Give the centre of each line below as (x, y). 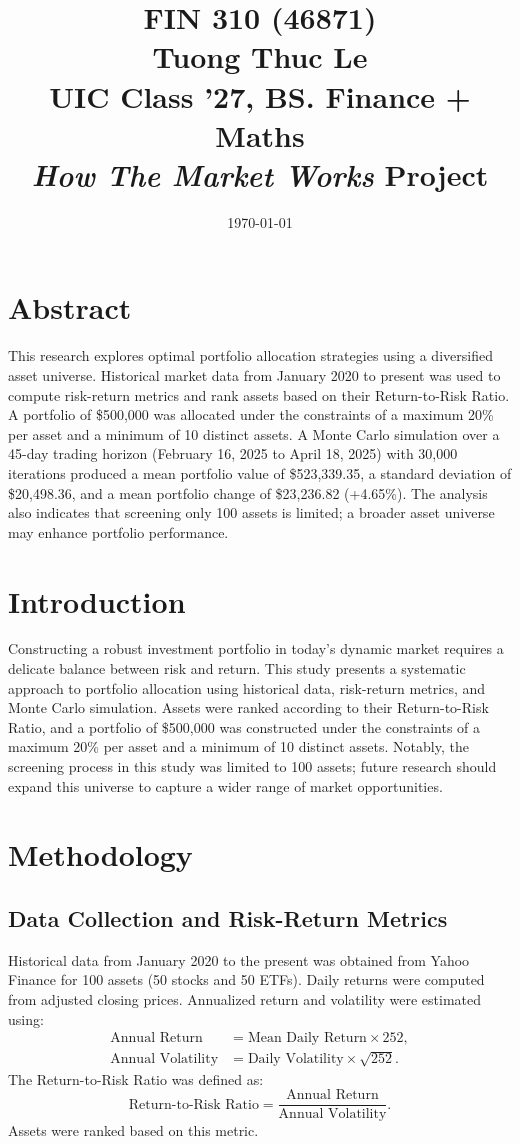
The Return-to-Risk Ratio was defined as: (136, 1078)
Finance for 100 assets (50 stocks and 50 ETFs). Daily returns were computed (246, 979)
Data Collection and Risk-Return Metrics (228, 917)
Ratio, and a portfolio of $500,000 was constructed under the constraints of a (244, 726)
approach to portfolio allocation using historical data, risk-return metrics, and (247, 687)
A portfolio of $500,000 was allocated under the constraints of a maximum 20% (251, 414)
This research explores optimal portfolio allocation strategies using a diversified (250, 355)
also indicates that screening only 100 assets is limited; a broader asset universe (251, 512)
